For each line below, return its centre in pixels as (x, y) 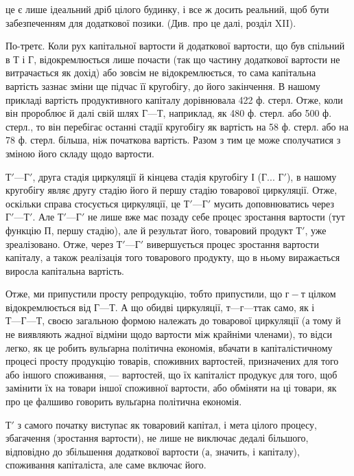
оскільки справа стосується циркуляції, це (93, 203)
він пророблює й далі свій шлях (72, 113)
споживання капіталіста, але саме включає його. (106, 465)
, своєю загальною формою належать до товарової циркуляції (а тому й (191, 320)
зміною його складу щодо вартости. (80, 153)
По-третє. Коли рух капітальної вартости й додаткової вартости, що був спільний (175, 46)
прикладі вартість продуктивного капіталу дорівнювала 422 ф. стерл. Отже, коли (174, 99)
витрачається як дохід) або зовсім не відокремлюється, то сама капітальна (161, 72)
